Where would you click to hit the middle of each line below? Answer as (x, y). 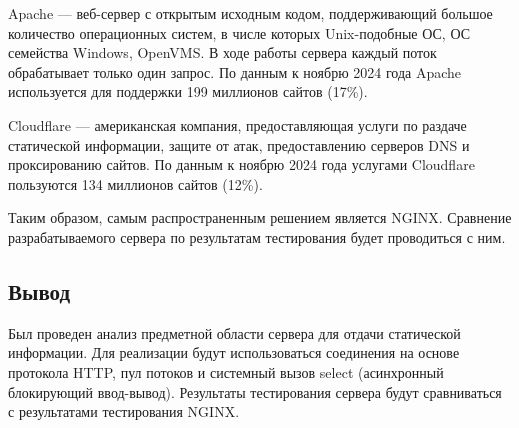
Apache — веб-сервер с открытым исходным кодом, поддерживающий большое (250, 13)
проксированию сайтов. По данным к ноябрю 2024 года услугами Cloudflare (241, 164)
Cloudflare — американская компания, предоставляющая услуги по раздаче (237, 124)
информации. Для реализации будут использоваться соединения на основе (234, 352)
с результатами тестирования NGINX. (124, 411)
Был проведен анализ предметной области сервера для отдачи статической (234, 332)
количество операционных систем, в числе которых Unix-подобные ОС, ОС (239, 32)
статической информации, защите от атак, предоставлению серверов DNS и (239, 144)
